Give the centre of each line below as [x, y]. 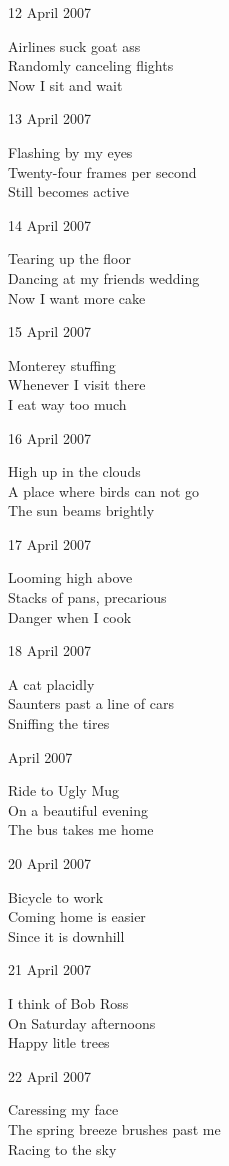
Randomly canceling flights [91, 65]
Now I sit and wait [65, 84]
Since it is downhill [66, 935]
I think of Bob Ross [68, 1002]
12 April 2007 [49, 12]
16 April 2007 [49, 437]
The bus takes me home [81, 829]
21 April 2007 [49, 969]
